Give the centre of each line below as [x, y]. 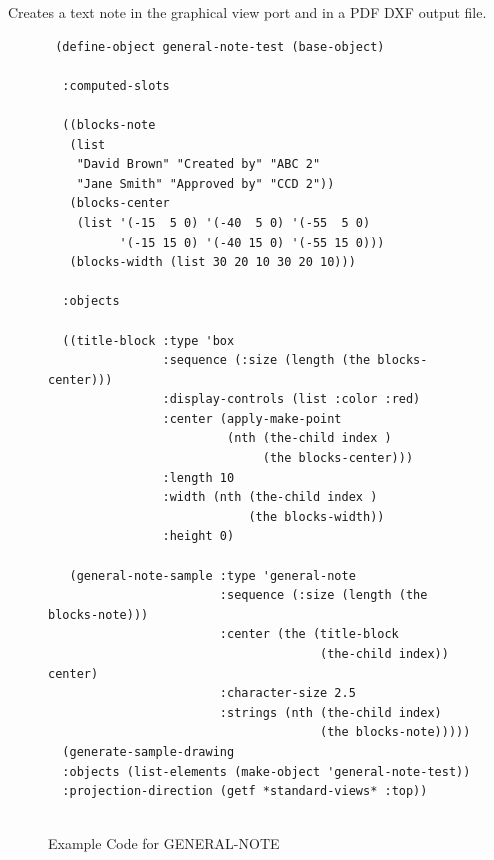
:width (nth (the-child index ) [270, 497]
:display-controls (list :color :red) [291, 399]
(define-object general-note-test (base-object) [220, 46]
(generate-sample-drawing [148, 751]
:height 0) [198, 536]
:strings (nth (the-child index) [330, 712]
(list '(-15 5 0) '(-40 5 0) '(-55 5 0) [223, 222]
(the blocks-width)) [316, 516]
